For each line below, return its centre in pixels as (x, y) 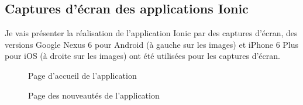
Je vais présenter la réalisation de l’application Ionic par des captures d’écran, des (151, 33)
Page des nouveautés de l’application (94, 95)
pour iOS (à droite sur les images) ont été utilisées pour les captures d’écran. (142, 56)
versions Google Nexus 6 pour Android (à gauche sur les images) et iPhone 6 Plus (152, 44)
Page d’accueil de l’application (82, 75)
